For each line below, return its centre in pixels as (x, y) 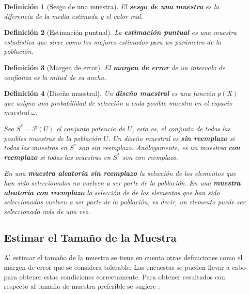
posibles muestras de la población (53, 138)
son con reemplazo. (150, 157)
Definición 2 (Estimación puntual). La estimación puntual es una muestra (120, 32)
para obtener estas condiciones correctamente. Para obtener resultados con (115, 276)
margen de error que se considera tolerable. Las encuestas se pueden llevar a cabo (125, 267)
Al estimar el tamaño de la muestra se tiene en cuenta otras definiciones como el (123, 257)
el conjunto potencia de (91, 128)
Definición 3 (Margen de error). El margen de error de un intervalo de (115, 67)
